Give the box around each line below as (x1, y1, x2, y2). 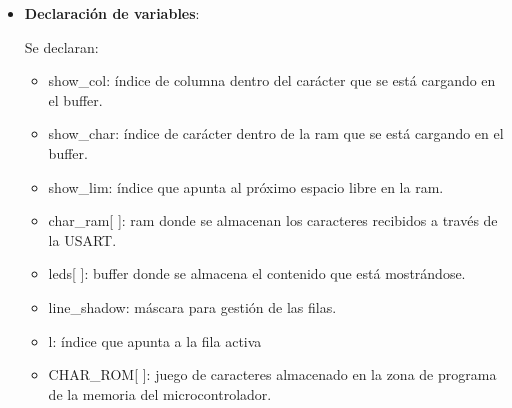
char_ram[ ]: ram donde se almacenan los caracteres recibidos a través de (48, 210, 498, 231)
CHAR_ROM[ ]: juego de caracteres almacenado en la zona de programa (48, 364, 497, 385)
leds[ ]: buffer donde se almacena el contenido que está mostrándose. (48, 263, 466, 284)
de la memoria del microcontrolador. (48, 383, 272, 404)
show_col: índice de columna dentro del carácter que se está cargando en (48, 70, 496, 91)
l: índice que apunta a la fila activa (48, 330, 262, 351)
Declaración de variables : (24, 3, 200, 23)
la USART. (48, 229, 117, 250)
